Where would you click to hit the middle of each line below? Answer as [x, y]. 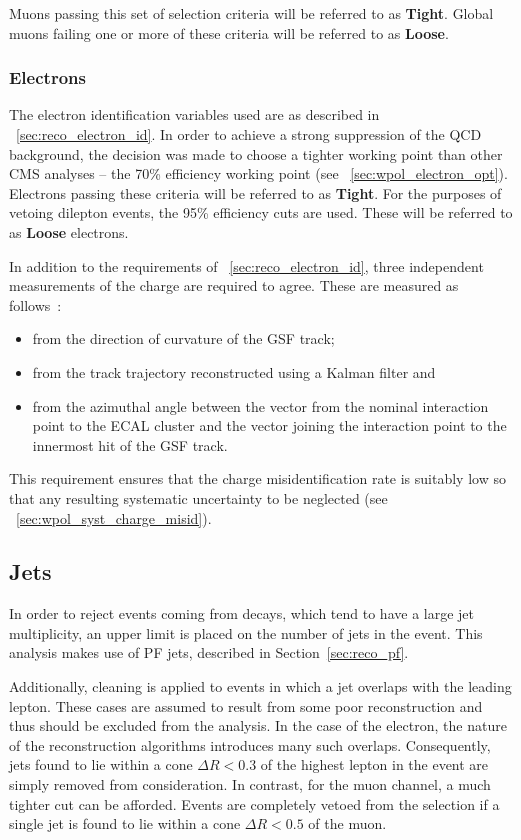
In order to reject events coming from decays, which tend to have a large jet [242, 613]
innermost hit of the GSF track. [130, 444]
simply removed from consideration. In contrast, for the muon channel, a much [250, 784]
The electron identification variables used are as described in [194, 114]
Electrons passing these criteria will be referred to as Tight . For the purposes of [255, 192]
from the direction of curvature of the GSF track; [183, 338]
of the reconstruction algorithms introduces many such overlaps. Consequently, [250, 744]
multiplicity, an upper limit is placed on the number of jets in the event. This [246, 632]
